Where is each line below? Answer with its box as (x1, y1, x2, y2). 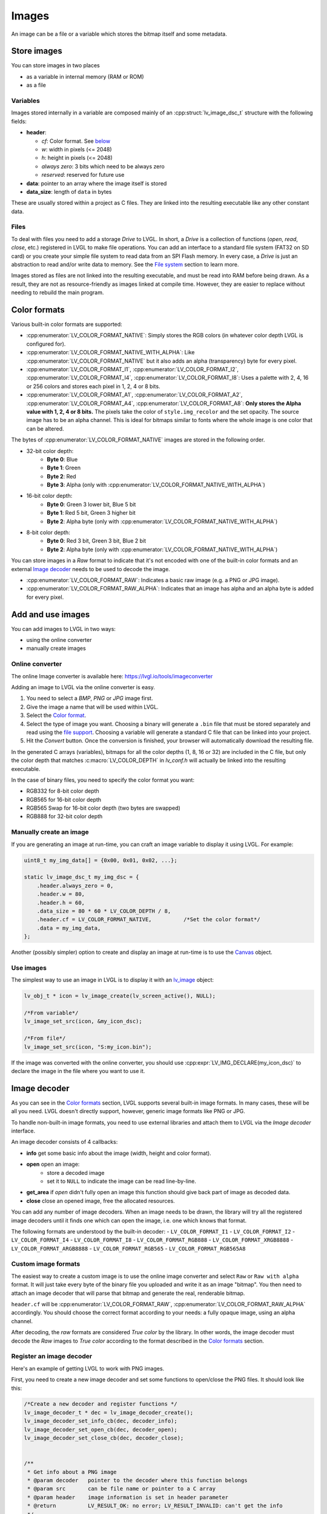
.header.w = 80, (36, 891, 85, 897)
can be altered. (26, 425, 64, 432)
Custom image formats (11, 1260, 81, 1268)
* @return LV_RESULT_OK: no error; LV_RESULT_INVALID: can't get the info (27, 1502, 283, 1509)
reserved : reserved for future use (41, 171, 125, 179)
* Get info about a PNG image (27, 1469, 117, 1475)
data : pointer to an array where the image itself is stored (26, 179, 167, 187)
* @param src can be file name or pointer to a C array (27, 1486, 216, 1492)
